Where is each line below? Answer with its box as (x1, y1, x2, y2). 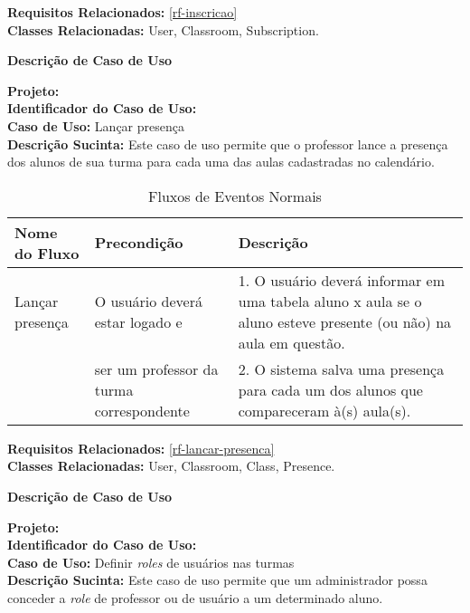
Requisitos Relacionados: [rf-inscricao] (7, 3, 238, 21)
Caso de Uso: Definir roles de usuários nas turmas (7, 552, 295, 571)
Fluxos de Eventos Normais (148, 185, 322, 206)
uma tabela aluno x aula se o (238, 290, 422, 311)
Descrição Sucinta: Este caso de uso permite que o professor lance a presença (7, 134, 448, 153)
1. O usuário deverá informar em (238, 269, 446, 291)
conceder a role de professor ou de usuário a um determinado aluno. (7, 588, 383, 607)
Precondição (94, 232, 183, 254)
